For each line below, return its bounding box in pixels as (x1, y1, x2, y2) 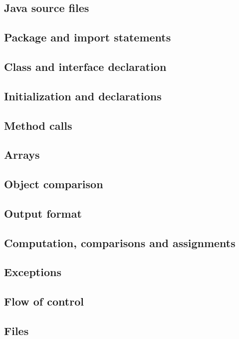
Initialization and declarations (4, 88, 162, 103)
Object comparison (4, 176, 103, 192)
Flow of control (4, 294, 84, 309)
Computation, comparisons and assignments (4, 235, 236, 250)
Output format (4, 205, 82, 221)
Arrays (4, 147, 40, 162)
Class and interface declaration (4, 58, 167, 74)
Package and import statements (4, 29, 171, 45)
